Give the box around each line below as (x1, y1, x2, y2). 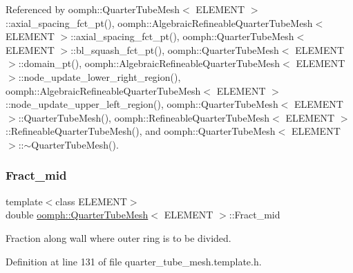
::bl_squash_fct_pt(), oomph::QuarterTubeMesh (70, 42, 279, 57)
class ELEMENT (55, 194, 127, 208)
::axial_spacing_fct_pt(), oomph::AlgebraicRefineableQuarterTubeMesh (6, 15, 313, 30)
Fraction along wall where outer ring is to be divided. (6, 230, 231, 245)
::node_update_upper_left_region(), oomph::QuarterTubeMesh (6, 97, 278, 111)
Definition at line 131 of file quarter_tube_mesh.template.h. (6, 254, 262, 268)
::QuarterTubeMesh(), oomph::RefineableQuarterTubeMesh (18, 110, 270, 124)
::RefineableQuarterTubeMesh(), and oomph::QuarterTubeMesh (6, 124, 276, 138)
